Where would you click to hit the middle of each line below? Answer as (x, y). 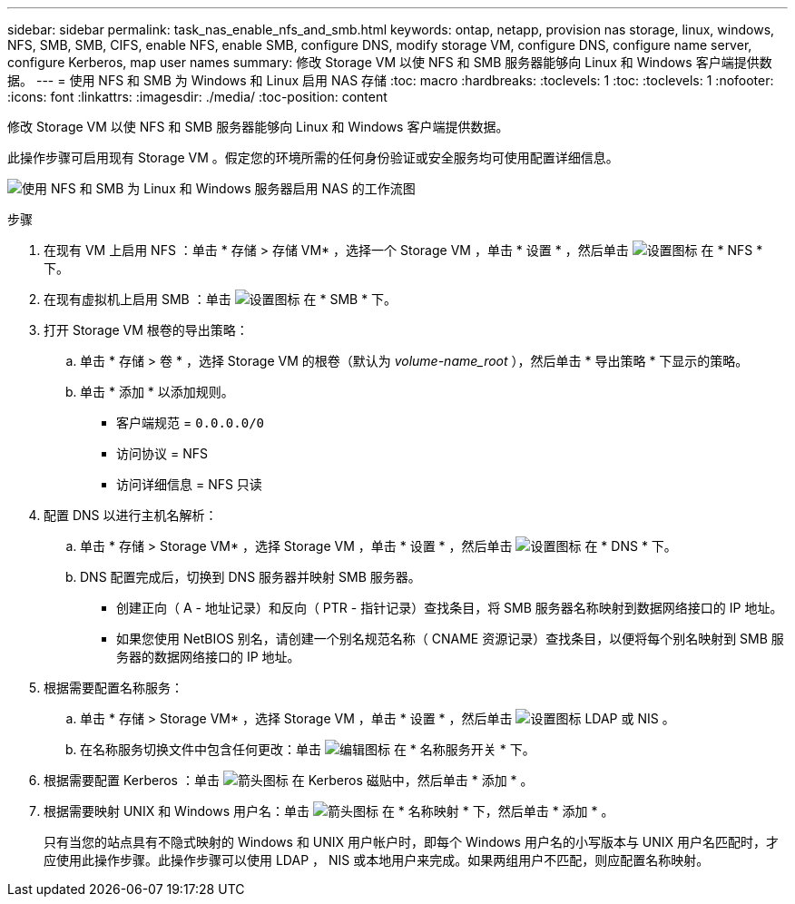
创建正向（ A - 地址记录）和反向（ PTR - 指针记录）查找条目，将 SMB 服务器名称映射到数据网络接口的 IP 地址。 (450, 608)
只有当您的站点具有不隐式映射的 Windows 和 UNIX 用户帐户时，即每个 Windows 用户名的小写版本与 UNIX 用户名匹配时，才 (412, 842)
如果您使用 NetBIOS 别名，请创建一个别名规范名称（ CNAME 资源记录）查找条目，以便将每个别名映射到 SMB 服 (450, 639)
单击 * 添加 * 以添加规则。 (157, 392)
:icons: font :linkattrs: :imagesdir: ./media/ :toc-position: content (197, 97)
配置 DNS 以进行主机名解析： (131, 515)
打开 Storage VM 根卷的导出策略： (146, 330)
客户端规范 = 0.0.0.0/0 (190, 423)
